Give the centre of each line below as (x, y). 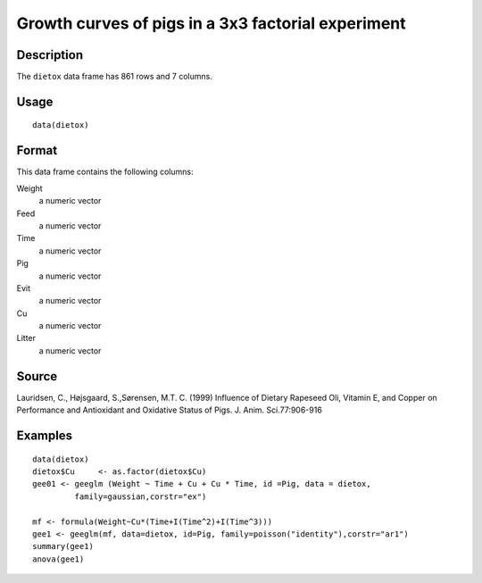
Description (50, 55)
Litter (26, 338)
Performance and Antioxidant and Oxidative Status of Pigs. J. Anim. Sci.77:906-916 (170, 410)
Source (37, 376)
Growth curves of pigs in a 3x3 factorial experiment (211, 23)
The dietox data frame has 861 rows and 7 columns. (115, 77)
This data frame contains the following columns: (105, 172)
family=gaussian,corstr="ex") (141, 496)
